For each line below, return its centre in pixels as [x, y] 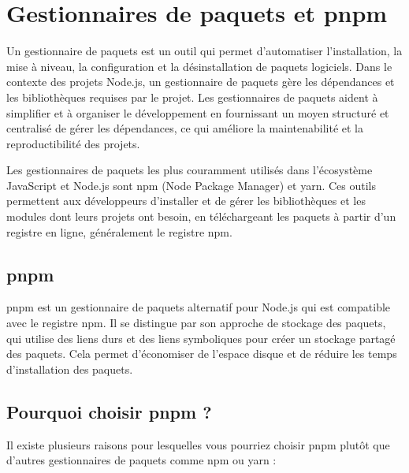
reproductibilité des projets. [73, 143]
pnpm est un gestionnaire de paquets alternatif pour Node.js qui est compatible [199, 307]
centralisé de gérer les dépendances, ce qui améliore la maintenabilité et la [185, 128]
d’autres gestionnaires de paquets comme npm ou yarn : [141, 460]
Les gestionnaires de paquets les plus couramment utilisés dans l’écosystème [190, 170]
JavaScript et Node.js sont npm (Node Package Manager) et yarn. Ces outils [191, 185]
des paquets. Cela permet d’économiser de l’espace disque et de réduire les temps [202, 354]
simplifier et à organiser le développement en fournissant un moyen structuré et [198, 112]
